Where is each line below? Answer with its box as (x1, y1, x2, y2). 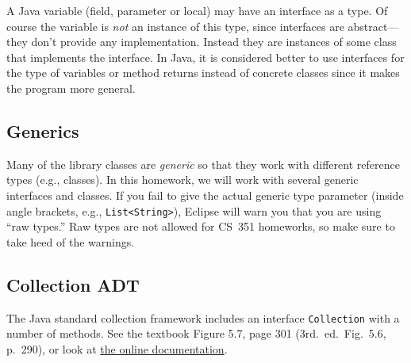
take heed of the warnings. (6, 233, 135, 250)
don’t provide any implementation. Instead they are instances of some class (31, 33, 397, 50)
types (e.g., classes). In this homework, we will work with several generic (6, 171, 359, 188)
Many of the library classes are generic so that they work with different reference (6, 155, 400, 172)
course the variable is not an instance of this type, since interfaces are (6, 17, 344, 34)
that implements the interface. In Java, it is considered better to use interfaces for (6, 48, 405, 65)
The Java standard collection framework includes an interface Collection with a (6, 309, 400, 326)
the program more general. (6, 79, 136, 96)
